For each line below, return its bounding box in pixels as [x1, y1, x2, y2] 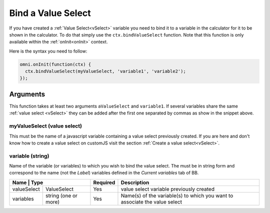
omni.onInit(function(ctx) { [19, 61, 91, 67]
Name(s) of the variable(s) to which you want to [120, 192, 233, 199]
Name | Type [12, 179, 43, 186]
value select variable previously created [120, 185, 215, 192]
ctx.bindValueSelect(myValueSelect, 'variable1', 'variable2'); [25, 68, 186, 74]
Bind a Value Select [9, 7, 91, 18]
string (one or [45, 192, 77, 199]
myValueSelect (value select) [9, 122, 82, 129]
